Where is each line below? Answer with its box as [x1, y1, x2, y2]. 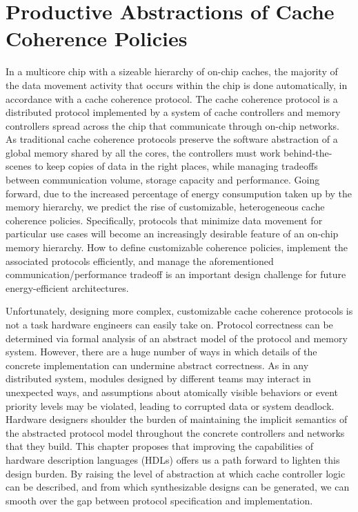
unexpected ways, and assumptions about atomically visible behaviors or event [6, 384, 338, 399]
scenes [6, 159, 32, 173]
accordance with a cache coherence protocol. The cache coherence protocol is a [6, 91, 338, 106]
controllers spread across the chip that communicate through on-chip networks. [6, 118, 339, 132]
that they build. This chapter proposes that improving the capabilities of [6, 439, 314, 453]
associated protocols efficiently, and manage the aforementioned [6, 253, 274, 268]
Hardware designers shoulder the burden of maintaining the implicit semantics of [6, 412, 348, 426]
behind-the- [284, 145, 332, 159]
